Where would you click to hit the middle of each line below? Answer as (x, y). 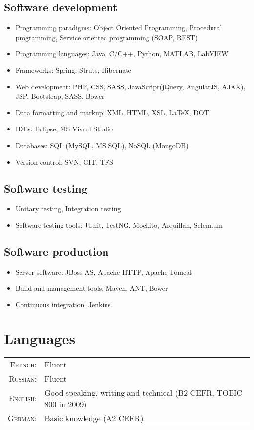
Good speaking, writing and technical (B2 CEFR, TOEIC (144, 392)
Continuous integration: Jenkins (63, 304)
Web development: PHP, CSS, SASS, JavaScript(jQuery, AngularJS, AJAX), (130, 86)
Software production (56, 251)
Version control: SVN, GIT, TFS (64, 161)
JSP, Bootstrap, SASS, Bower (60, 96)
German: (22, 418)
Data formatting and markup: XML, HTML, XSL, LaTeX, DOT (112, 112)
